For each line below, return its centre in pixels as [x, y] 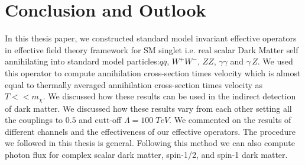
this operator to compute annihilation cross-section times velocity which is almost [153, 72]
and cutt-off [100, 120]
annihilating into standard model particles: [82, 61]
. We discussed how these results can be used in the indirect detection [169, 96]
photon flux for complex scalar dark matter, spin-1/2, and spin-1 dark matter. [146, 154]
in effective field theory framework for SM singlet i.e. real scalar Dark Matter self [152, 49]
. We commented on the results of [230, 120]
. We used [275, 61]
